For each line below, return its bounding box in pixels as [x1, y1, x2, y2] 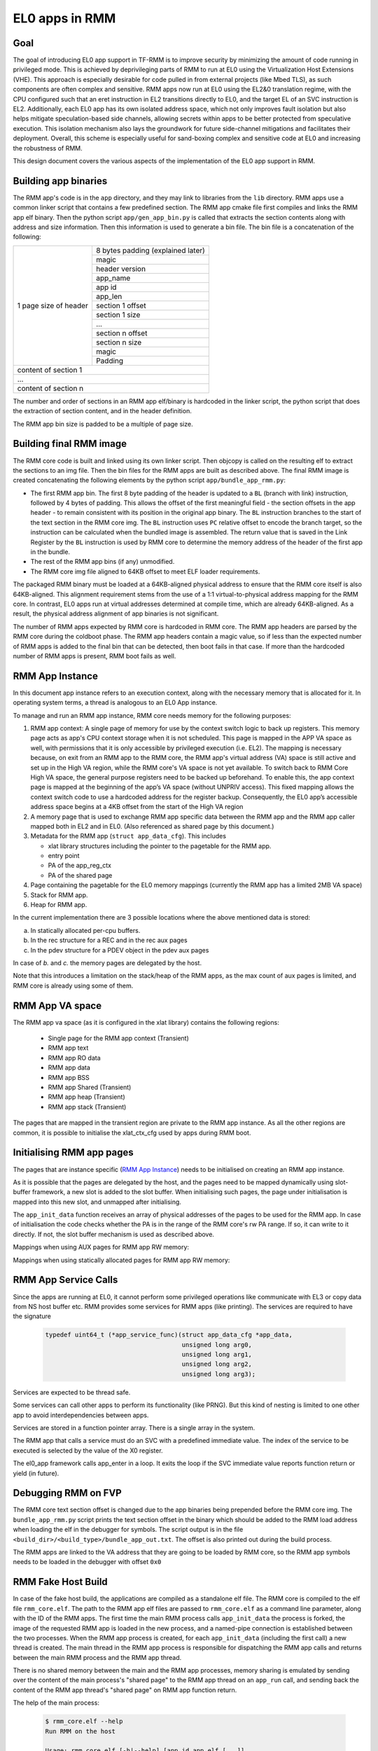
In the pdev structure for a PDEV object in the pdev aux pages [30, 946, 209, 954]
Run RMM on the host [45, 1727, 115, 1735]
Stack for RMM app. [30, 890, 88, 899]
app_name [95, 273, 131, 283]
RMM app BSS [48, 1073, 90, 1081]
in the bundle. [30, 548, 70, 556]
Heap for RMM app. [30, 901, 87, 909]
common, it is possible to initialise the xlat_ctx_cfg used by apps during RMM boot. [13, 1128, 251, 1137]
